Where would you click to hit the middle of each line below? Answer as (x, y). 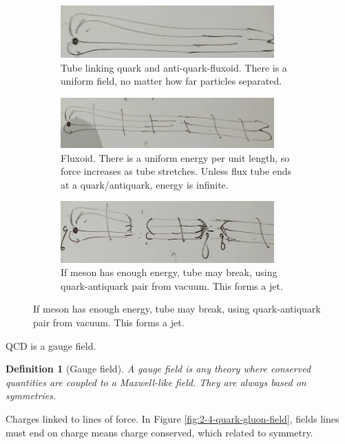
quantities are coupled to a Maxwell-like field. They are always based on (156, 382)
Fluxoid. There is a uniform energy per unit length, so (175, 157)
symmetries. (31, 395)
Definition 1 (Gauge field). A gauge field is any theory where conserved (158, 369)
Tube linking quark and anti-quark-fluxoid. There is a (174, 67)
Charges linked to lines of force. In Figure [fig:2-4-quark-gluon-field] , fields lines (172, 419)
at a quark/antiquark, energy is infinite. (145, 184)
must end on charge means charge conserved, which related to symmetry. (159, 432)
